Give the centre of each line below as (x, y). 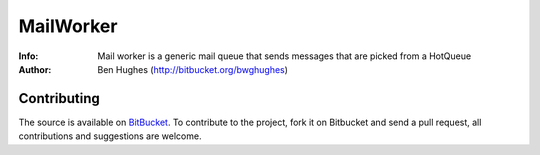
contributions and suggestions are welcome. (110, 136)
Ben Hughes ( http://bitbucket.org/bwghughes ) (193, 69)
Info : (28, 56)
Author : (35, 69)
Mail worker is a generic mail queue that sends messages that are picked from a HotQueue (284, 56)
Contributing (59, 98)
